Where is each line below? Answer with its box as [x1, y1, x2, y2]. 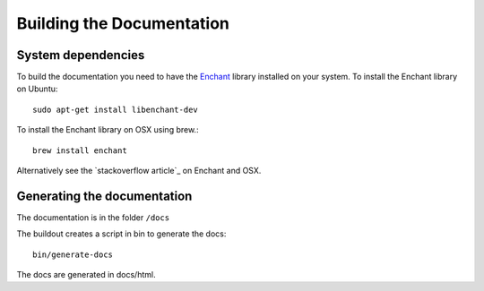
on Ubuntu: [16, 83, 58, 94]
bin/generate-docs [32, 249, 114, 260]
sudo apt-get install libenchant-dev [32, 104, 199, 115]
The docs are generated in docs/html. [16, 270, 156, 280]
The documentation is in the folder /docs [16, 211, 170, 223]
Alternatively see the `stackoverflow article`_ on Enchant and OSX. [16, 166, 262, 176]
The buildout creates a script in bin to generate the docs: [16, 228, 227, 239]
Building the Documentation [16, 13, 230, 33]
